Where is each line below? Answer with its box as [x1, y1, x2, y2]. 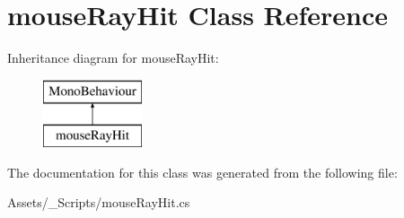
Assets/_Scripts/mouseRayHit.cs [7, 193, 190, 212]
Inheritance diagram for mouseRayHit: [7, 48, 219, 67]
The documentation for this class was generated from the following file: [7, 162, 398, 181]
